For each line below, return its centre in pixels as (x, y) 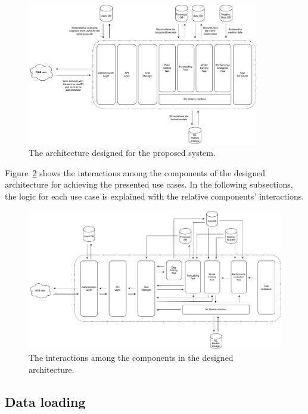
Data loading (45, 402)
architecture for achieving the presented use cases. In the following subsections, (149, 184)
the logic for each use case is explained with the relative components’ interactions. (155, 196)
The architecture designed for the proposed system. (122, 153)
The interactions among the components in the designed (131, 358)
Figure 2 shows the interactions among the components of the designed (135, 172)
